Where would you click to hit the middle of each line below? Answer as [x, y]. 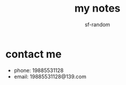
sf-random [97, 24]
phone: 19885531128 [38, 70]
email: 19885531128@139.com [50, 76]
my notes [97, 8]
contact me [34, 54]
